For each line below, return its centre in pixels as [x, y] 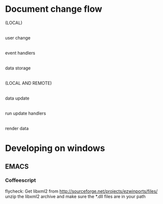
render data [17, 128]
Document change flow [54, 9]
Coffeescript [20, 180]
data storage [18, 68]
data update [17, 98]
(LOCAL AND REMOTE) [28, 83]
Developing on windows [55, 148]
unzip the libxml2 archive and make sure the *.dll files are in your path [75, 196]
